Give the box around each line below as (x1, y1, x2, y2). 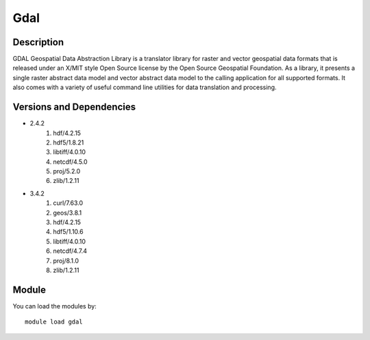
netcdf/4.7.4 (53, 247, 87, 255)
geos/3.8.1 (53, 208, 82, 217)
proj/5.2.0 (53, 167, 81, 175)
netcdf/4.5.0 (53, 158, 88, 166)
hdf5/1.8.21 (53, 138, 84, 147)
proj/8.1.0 (53, 256, 79, 265)
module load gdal (25, 318, 83, 326)
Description (12, 36, 64, 48)
